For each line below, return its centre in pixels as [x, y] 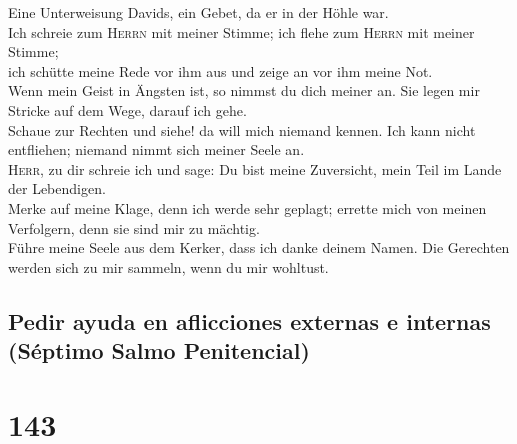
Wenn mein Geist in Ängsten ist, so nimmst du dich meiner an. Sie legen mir [244, 90]
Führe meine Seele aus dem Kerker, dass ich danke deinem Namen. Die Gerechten [259, 247]
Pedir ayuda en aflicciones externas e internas [249, 320]
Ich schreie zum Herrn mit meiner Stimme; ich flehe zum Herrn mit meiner [241, 31]
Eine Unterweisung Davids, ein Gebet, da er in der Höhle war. [198, 12]
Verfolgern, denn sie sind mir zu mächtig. [134, 227]
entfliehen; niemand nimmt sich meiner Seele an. [156, 149]
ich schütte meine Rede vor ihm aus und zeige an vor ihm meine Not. [220, 70]
